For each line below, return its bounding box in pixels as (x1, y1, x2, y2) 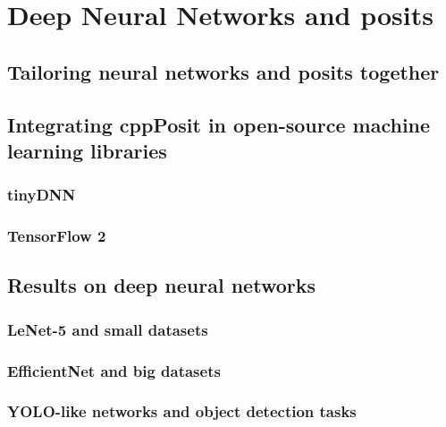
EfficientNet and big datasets (7, 359, 221, 381)
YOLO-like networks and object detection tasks (7, 400, 357, 423)
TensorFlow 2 (7, 225, 106, 247)
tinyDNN (7, 184, 76, 206)
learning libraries (7, 136, 167, 164)
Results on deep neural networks (7, 271, 316, 299)
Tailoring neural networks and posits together (7, 57, 440, 85)
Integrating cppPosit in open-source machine (7, 110, 431, 138)
